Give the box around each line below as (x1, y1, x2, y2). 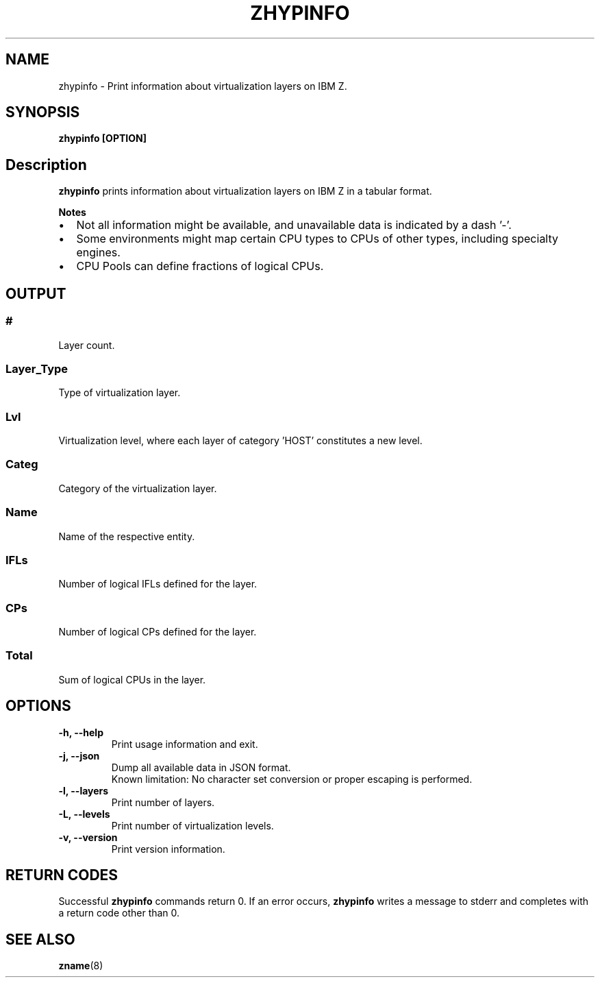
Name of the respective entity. (58, 530, 195, 542)
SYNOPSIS (5, 104, 80, 121)
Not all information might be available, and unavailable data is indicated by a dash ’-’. (76, 218, 512, 232)
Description (5, 156, 87, 173)
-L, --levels (58, 808, 110, 820)
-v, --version (58, 831, 118, 843)
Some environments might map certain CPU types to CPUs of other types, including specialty (76, 232, 559, 246)
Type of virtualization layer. (58, 387, 181, 399)
